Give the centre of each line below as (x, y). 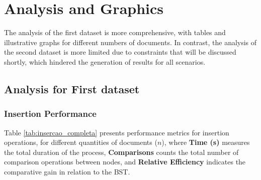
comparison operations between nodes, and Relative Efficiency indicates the (125, 162)
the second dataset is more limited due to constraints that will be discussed (120, 52)
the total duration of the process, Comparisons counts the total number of (121, 152)
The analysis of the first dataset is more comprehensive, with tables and (115, 32)
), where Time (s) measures (206, 142)
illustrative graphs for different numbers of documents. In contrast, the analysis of (130, 42)
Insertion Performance (50, 114)
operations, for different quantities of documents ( (81, 142)
